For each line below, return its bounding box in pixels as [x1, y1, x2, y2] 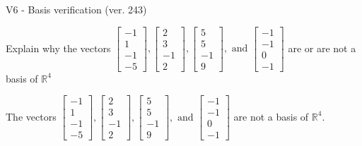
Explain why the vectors [6, 40, 111, 55]
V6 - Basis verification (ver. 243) [6, 2, 147, 16]
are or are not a [288, 40, 356, 55]
